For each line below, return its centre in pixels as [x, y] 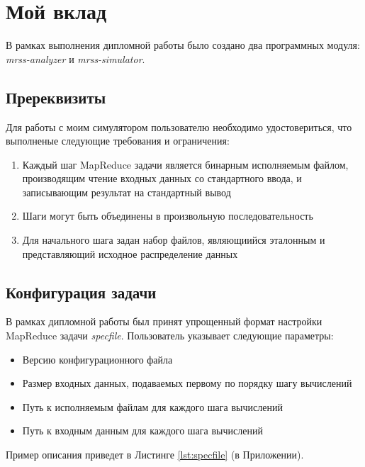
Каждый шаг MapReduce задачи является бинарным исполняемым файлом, [185, 164]
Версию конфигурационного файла [97, 359]
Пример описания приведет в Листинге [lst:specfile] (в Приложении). [155, 455]
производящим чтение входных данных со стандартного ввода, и [162, 178]
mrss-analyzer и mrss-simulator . [75, 58]
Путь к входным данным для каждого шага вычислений [142, 431]
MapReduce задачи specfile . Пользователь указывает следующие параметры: [170, 336]
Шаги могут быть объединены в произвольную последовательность [168, 216]
